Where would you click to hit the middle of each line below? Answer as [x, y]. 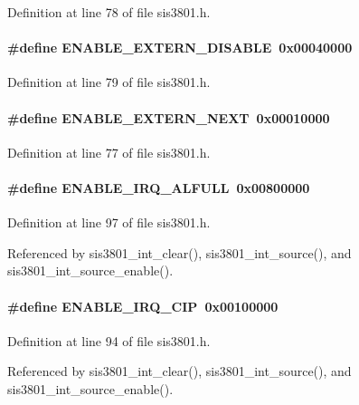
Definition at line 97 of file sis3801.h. [109, 222]
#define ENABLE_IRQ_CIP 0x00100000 [143, 306]
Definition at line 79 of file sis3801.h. [109, 82]
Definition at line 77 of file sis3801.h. [109, 152]
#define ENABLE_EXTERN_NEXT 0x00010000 [169, 117]
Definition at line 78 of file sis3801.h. [109, 12]
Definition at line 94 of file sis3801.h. [109, 340]
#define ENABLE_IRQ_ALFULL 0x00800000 [159, 187]
